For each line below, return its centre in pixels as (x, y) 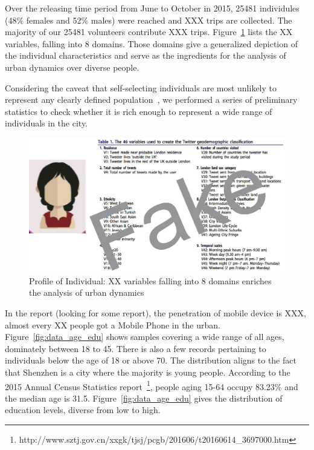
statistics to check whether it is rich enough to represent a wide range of (139, 111)
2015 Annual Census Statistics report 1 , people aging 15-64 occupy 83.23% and (152, 385)
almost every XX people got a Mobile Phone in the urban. (113, 324)
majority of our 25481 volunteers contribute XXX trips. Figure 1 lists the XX (149, 32)
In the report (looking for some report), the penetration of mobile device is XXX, (155, 313)
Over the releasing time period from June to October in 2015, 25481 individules (152, 8)
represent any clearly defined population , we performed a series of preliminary (151, 99)
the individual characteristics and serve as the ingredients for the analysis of (146, 55)
